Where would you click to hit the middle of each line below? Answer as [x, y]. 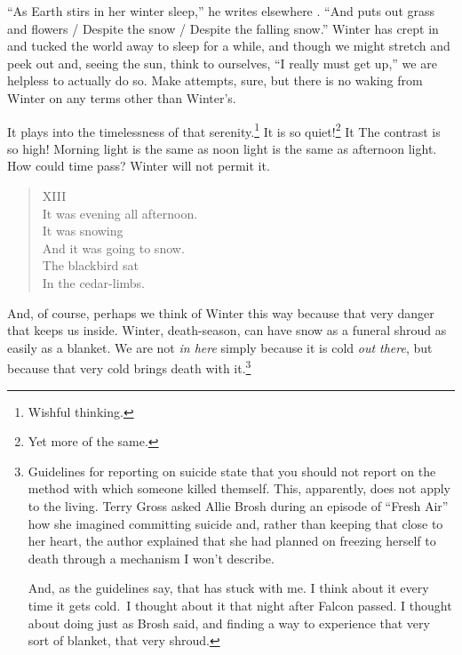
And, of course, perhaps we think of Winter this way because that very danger [221, 312]
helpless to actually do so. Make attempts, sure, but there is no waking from [215, 80]
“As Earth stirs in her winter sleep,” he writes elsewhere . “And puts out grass [221, 11]
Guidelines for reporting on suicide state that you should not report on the [232, 471]
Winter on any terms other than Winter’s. [122, 97]
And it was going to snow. [113, 248]
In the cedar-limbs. [94, 282]
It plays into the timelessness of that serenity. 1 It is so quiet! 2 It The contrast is [224, 130]
